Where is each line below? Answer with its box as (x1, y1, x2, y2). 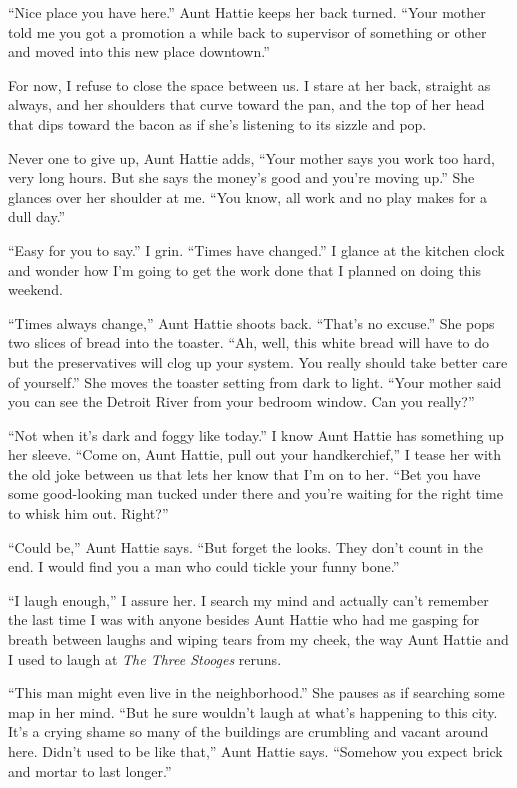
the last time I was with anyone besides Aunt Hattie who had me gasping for (8, 609, 480, 630)
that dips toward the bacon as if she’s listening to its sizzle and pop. (8, 113, 427, 134)
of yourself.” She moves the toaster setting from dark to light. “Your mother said (8, 371, 502, 392)
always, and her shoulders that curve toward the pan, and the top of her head (8, 94, 485, 115)
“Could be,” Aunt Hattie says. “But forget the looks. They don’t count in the (8, 536, 483, 557)
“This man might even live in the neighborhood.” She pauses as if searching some (8, 682, 505, 703)
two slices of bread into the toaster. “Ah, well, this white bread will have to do (8, 332, 490, 353)
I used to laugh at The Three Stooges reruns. (8, 648, 282, 669)
